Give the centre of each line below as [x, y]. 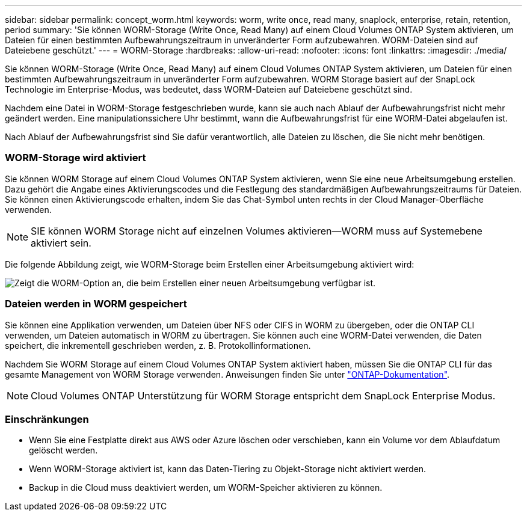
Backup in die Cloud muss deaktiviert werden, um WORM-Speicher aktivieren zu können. [206, 488]
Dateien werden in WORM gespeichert [96, 304]
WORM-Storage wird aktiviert [76, 158]
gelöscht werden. [63, 450]
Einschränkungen [47, 419]
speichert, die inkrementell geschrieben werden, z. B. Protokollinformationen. [158, 345]
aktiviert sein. [61, 243]
